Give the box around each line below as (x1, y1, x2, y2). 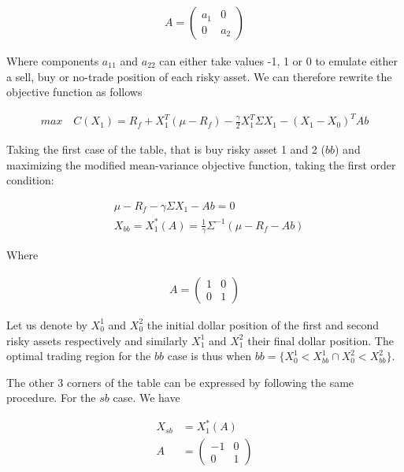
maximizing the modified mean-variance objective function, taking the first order (6, 156, 396, 173)
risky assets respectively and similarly (6, 332, 188, 348)
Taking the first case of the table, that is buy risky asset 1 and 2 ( (6, 141, 325, 158)
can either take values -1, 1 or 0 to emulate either (159, 53, 398, 69)
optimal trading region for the (6, 347, 151, 364)
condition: (6, 172, 54, 188)
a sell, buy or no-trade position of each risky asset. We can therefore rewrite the (6, 68, 392, 84)
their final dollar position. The (247, 332, 394, 348)
